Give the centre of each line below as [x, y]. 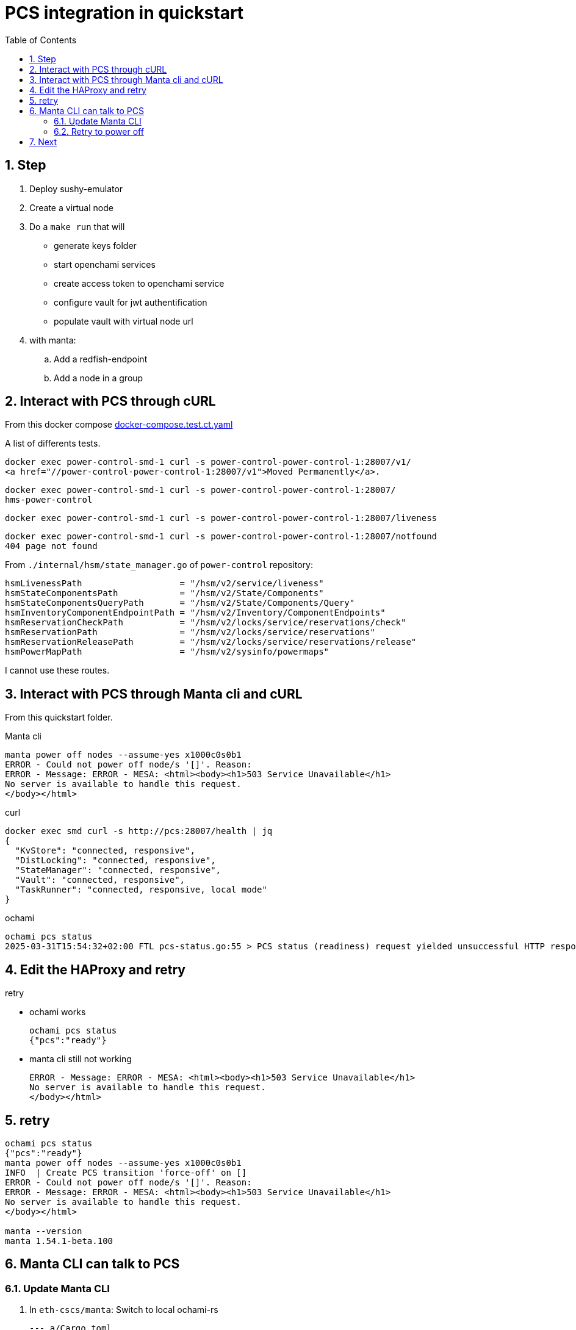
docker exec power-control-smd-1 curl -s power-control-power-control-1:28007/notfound [221, 537]
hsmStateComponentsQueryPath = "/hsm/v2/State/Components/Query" [180, 603]
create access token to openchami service [139, 283]
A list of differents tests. [53, 444]
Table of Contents [41, 40]
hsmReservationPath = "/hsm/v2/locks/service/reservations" [190, 632]
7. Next [43, 142]
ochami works [58, 1012]
